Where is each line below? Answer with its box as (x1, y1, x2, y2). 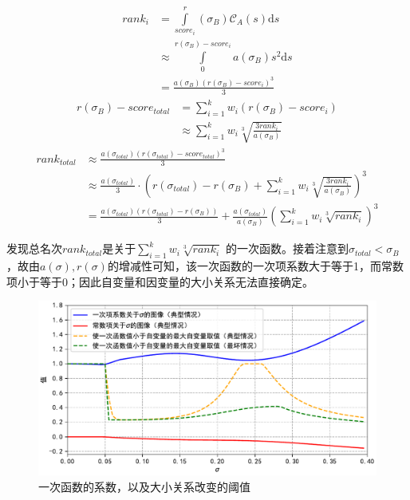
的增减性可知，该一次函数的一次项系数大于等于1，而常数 (107, 258, 404, 274)
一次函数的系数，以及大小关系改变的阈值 (38, 478, 250, 494)
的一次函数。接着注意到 (225, 240, 349, 257)
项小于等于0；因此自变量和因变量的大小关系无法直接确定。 (6, 273, 313, 289)
